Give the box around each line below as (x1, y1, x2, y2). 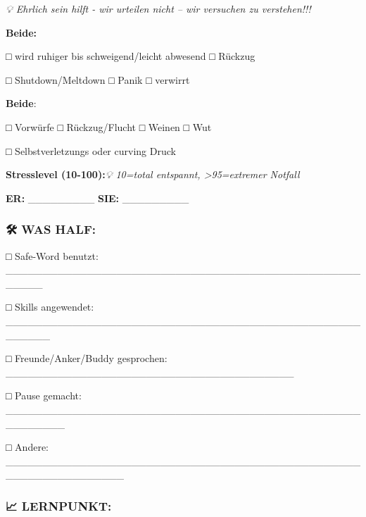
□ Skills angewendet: (6, 299, 94, 314)
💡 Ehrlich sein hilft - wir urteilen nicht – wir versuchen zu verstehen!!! (6, 1, 311, 15)
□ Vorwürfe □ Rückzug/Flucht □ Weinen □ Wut (6, 119, 212, 134)
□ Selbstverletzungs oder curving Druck (6, 143, 176, 158)
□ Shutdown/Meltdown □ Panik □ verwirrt (6, 72, 190, 87)
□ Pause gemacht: (6, 388, 82, 403)
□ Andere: (6, 440, 49, 454)
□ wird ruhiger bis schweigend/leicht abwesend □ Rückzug (6, 49, 255, 63)
